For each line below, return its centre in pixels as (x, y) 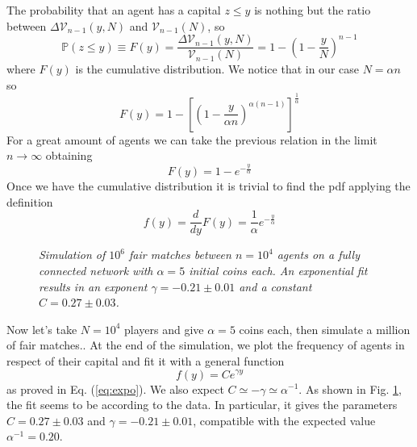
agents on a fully (319, 255)
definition (30, 201)
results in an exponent (93, 286)
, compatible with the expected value (284, 420)
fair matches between (180, 255)
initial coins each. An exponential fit (278, 270)
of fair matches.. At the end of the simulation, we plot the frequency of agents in (206, 345)
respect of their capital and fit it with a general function (146, 360)
